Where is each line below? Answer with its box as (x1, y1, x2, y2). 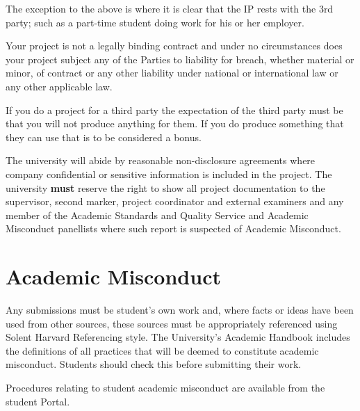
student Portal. (6, 394, 70, 408)
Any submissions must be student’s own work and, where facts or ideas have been (6, 303, 354, 317)
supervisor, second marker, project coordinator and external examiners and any (6, 194, 344, 209)
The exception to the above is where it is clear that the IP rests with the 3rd (6, 1, 334, 15)
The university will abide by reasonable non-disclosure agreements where (6, 153, 316, 168)
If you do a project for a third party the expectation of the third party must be (6, 102, 343, 117)
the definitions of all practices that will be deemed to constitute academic (6, 343, 319, 357)
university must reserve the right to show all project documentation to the (6, 180, 325, 195)
